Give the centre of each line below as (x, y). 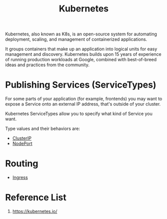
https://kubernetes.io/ (35, 211)
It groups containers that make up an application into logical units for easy (81, 49)
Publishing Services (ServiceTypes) (81, 85)
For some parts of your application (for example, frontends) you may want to (84, 99)
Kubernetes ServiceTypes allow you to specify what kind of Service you (79, 114)
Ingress (20, 178)
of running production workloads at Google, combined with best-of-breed (81, 60)
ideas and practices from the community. (47, 65)
